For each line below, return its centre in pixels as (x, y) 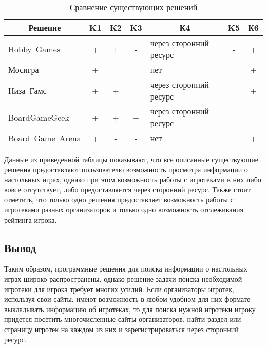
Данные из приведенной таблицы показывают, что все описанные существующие (131, 159)
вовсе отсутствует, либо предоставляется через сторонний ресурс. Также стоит (127, 189)
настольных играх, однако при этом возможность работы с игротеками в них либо (133, 179)
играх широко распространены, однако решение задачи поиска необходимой (123, 278)
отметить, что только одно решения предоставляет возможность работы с (119, 199)
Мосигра (24, 70)
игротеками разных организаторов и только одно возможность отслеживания (124, 209)
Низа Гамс (27, 90)
